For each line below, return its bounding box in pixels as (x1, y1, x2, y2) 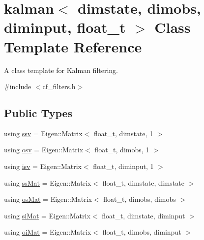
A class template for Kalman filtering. (4, 65, 118, 75)
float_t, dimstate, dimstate (102, 177, 184, 188)
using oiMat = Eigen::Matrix (4, 227, 91, 237)
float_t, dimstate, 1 (93, 128, 153, 138)
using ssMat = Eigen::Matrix (4, 177, 91, 188)
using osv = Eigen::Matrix (4, 144, 84, 155)
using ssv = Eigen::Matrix (4, 128, 83, 138)
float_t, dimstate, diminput (102, 210, 185, 220)
